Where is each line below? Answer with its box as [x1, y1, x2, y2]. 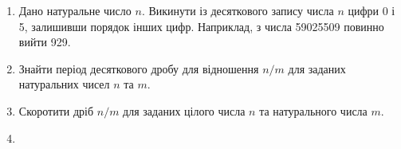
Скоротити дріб [18, 102, 94, 119]
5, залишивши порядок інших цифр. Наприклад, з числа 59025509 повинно [18, 18, 384, 34]
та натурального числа [259, 102, 368, 119]
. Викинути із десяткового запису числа [141, 2, 334, 18]
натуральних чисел [18, 76, 110, 92]
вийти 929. [18, 33, 71, 50]
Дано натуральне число [18, 2, 132, 18]
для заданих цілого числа [123, 102, 246, 119]
